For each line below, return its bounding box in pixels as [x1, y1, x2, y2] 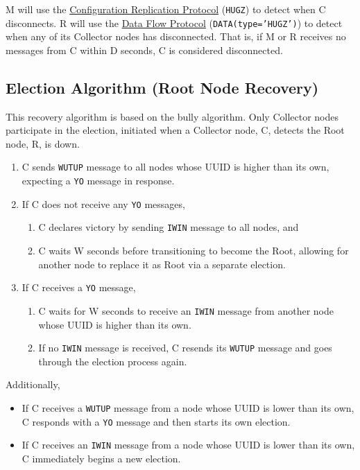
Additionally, [6, 377, 60, 392]
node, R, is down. [6, 136, 80, 150]
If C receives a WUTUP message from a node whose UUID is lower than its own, [22, 401, 354, 415]
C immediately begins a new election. [22, 451, 181, 466]
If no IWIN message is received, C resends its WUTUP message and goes [38, 340, 332, 355]
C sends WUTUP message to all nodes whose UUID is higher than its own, [22, 159, 329, 174]
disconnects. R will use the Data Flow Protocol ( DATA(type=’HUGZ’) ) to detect [6, 15, 343, 30]
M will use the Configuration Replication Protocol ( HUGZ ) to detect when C [6, 2, 326, 16]
